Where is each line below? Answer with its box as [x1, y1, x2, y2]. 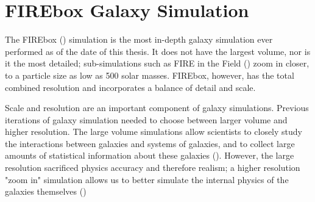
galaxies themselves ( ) [5, 185, 87, 198]
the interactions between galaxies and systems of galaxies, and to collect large [5, 137, 295, 150]
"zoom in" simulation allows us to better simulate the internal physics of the [5, 173, 289, 186]
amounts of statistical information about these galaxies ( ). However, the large [5, 149, 294, 162]
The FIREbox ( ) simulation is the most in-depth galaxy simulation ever [5, 33, 273, 46]
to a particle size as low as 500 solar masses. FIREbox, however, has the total [5, 68, 294, 81]
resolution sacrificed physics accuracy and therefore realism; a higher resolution [5, 161, 300, 174]
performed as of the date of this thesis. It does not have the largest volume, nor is [5, 45, 311, 57]
